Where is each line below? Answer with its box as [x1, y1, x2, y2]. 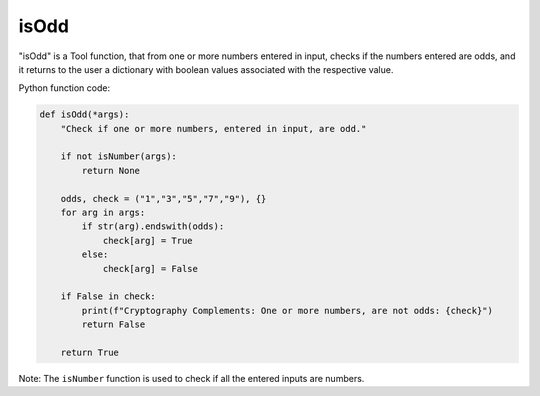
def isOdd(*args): [39, 109, 130, 120]
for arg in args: [60, 207, 146, 219]
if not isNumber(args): [60, 151, 177, 162]
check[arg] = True [102, 235, 194, 246]
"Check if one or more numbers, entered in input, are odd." [60, 123, 367, 134]
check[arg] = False [102, 263, 199, 274]
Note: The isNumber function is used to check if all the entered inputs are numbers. [18, 372, 365, 384]
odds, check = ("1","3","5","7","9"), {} [60, 193, 267, 204]
